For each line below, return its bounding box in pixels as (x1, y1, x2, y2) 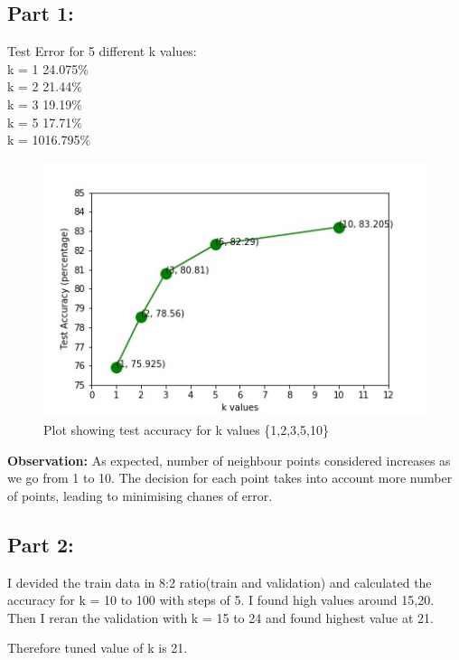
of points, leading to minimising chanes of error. (7, 486, 273, 504)
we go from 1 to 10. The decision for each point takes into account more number (7, 468, 453, 487)
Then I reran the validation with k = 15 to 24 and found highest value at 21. (7, 608, 434, 627)
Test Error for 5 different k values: (7, 42, 197, 61)
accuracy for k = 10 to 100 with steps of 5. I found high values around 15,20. (7, 590, 435, 609)
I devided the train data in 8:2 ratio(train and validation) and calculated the (7, 572, 432, 591)
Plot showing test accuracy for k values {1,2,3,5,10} (43, 420, 329, 439)
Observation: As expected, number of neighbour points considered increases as (7, 450, 451, 469)
